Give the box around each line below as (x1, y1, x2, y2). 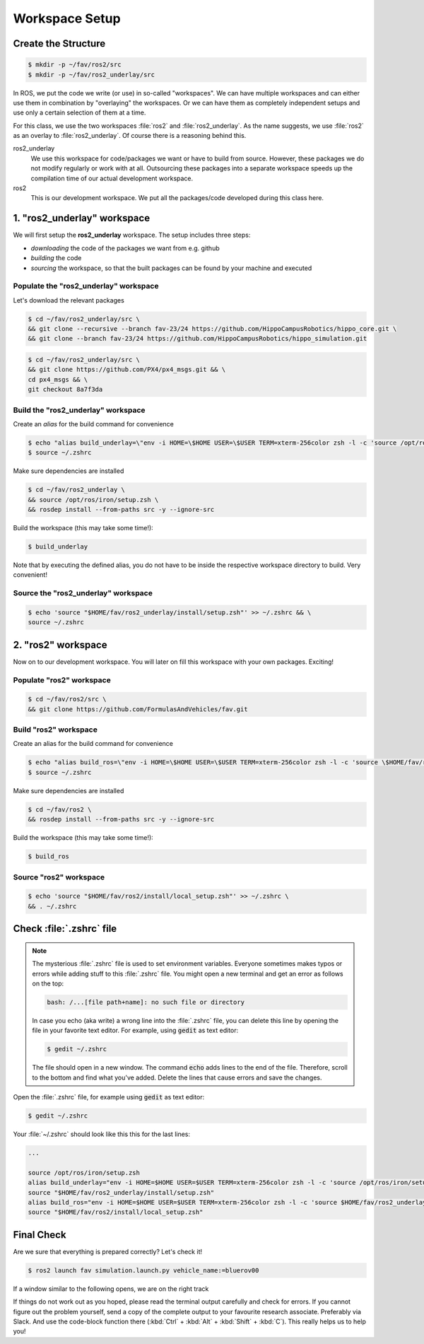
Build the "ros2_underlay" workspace (13, 405, 146, 415)
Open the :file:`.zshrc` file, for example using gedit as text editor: (13, 1093, 205, 1101)
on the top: (32, 979, 64, 988)
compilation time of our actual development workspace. (30, 174, 194, 182)
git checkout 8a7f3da (28, 385, 103, 394)
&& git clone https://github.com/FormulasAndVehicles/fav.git (28, 705, 248, 713)
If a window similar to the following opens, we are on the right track (13, 1284, 209, 1293)
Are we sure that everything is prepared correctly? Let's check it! (13, 1247, 203, 1256)
